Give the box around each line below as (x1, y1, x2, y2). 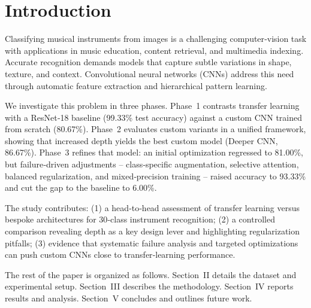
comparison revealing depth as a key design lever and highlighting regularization (5, 225, 300, 237)
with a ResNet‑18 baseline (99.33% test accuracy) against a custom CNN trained (5, 111, 303, 123)
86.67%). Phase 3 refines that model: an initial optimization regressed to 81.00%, (5, 146, 304, 158)
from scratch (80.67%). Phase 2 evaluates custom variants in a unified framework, (5, 123, 306, 135)
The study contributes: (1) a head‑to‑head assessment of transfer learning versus (5, 201, 300, 214)
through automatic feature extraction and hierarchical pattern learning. (5, 79, 267, 92)
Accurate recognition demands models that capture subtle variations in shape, (5, 56, 292, 68)
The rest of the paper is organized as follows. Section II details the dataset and (5, 268, 297, 280)
